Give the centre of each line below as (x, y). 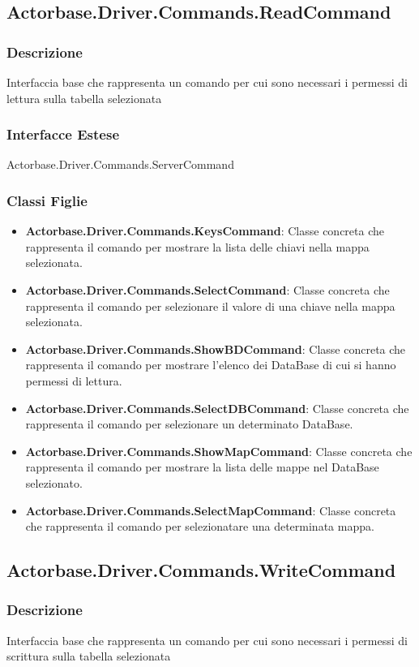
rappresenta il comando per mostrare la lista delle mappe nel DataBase (202, 467)
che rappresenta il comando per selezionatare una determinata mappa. (200, 526)
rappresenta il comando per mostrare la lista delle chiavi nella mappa (197, 246)
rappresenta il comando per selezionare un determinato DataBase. (189, 424)
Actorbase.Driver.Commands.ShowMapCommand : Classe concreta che (219, 451)
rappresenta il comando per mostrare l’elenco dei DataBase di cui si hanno (211, 365)
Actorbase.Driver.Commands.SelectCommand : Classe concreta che (207, 290)
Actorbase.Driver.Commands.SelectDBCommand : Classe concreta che (217, 408)
